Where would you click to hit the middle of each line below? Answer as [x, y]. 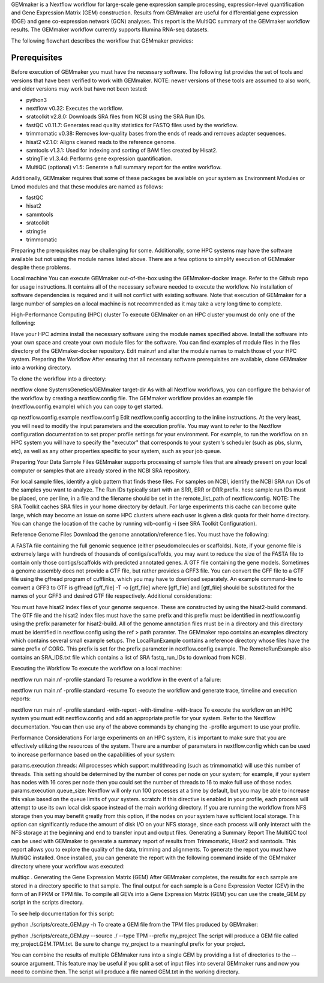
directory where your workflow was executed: [68, 866]
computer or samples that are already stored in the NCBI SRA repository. [101, 470]
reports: [21, 699]
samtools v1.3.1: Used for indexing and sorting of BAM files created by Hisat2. [122, 150]
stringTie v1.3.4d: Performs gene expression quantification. [99, 158]
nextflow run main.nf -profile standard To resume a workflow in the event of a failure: [116, 679]
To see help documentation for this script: [63, 913]
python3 [37, 100]
